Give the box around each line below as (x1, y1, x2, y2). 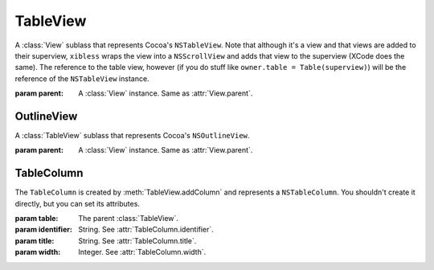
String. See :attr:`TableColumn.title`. (78, 235, 197, 245)
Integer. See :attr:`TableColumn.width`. (78, 247, 207, 257)
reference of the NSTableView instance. (14, 73, 149, 84)
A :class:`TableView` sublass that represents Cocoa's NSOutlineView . (14, 131, 250, 141)
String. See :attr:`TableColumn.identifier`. (78, 225, 215, 235)
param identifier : (14, 225, 72, 235)
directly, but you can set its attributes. (14, 198, 141, 208)
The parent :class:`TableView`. (78, 214, 178, 223)
